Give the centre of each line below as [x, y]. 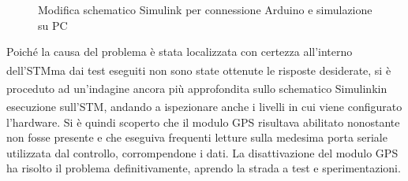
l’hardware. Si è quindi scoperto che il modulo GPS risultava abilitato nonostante [203, 122]
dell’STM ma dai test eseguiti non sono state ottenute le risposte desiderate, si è [199, 70]
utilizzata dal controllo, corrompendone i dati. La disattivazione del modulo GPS [202, 152]
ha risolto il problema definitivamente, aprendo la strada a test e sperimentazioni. [204, 168]
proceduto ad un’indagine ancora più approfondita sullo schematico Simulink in [197, 88]
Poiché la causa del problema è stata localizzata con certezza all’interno [180, 52]
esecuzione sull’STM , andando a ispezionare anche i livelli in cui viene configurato [204, 106]
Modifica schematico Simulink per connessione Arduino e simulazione [205, 9]
